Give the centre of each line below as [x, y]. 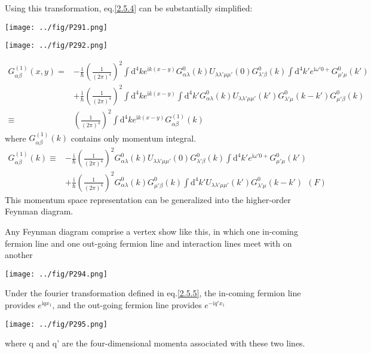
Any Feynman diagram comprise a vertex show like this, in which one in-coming [151, 231]
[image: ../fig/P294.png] [56, 274]
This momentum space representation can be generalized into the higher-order [148, 199]
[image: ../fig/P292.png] [56, 46]
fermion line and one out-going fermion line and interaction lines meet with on [148, 243]
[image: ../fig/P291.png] [56, 27]
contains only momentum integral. [134, 138]
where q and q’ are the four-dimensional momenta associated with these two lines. [155, 343]
